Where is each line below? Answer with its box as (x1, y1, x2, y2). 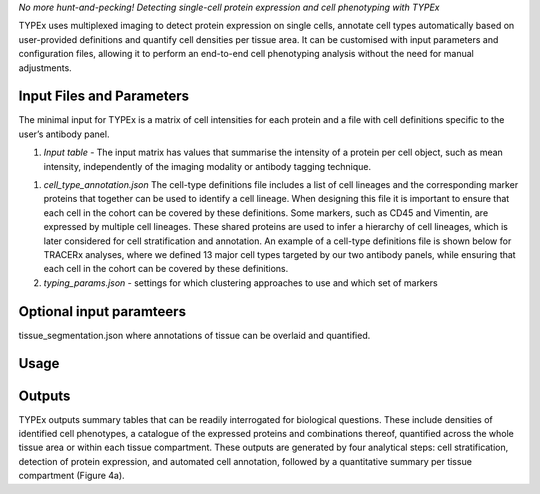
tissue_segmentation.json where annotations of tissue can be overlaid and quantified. (18, 329, 371, 341)
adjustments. (18, 61, 72, 74)
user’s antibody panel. (18, 128, 110, 140)
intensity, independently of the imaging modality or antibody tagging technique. (43, 160, 372, 172)
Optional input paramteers (18, 303, 187, 320)
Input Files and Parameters (18, 88, 190, 105)
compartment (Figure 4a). (18, 470, 125, 482)
